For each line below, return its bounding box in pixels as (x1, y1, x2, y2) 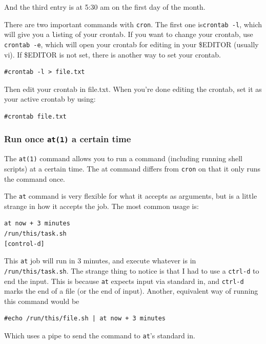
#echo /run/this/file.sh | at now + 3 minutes (4, 315, 166, 322)
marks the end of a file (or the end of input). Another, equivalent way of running (4, 285, 258, 296)
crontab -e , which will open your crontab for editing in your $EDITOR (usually (4, 39, 259, 49)
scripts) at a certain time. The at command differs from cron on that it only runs (4, 163, 261, 174)
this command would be (4, 295, 79, 306)
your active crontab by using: (4, 93, 96, 104)
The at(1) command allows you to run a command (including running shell (4, 153, 243, 164)
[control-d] (4, 240, 45, 247)
